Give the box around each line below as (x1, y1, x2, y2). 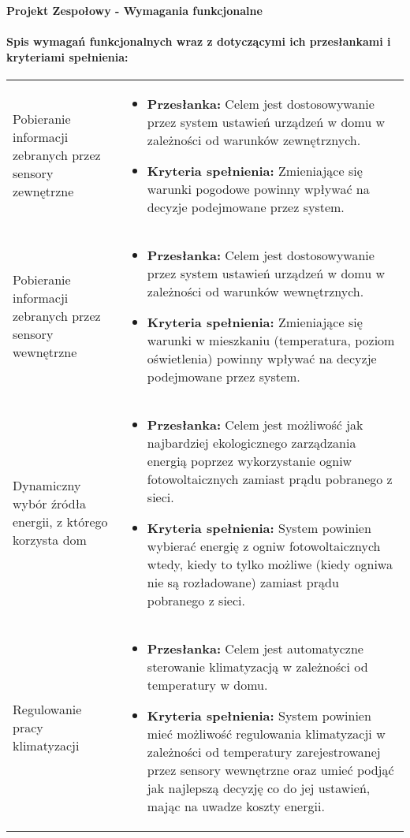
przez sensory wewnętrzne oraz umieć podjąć (147, 760, 394, 779)
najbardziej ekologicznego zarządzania (147, 433, 356, 452)
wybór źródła (13, 493, 87, 512)
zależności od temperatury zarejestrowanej (147, 742, 381, 761)
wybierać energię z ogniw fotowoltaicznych (147, 536, 381, 555)
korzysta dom (13, 530, 87, 549)
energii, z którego (13, 512, 108, 531)
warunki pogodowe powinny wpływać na (147, 179, 370, 198)
